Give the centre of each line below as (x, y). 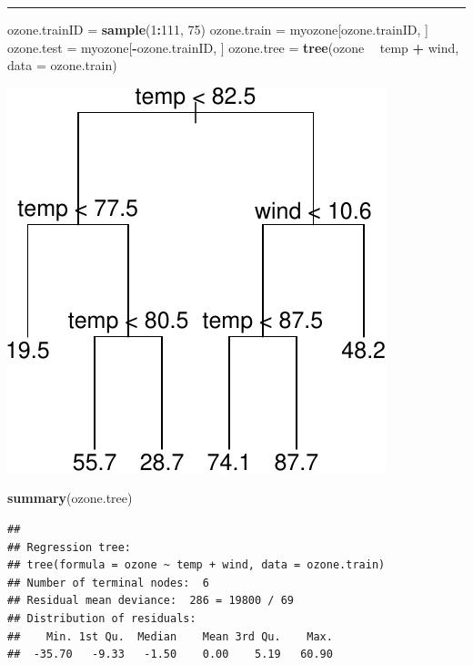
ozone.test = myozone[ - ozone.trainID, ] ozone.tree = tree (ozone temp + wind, (233, 47)
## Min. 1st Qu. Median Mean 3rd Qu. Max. (170, 636)
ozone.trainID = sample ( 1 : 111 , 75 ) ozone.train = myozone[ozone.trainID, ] (218, 29)
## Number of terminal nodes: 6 (108, 583)
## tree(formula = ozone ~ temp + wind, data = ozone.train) (196, 565)
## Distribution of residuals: (102, 618)
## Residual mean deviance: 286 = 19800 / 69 (151, 601)
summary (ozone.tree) (70, 498)
